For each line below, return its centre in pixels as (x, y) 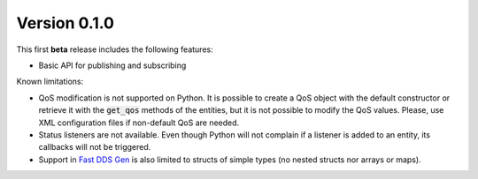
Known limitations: (50, 82)
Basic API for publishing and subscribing (112, 65)
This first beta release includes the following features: (115, 49)
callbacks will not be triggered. (95, 147)
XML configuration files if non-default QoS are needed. (139, 123)
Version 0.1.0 (66, 23)
